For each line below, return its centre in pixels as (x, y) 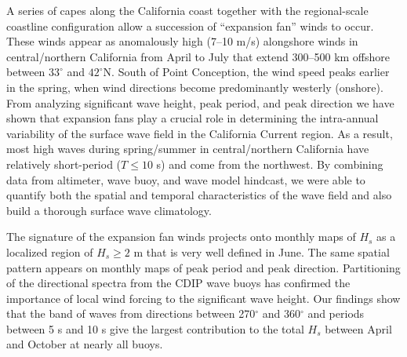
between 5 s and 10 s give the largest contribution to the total (155, 328)
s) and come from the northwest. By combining (270, 164)
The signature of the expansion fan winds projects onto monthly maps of (181, 237)
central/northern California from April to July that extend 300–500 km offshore (198, 56)
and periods (336, 313)
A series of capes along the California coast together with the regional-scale (187, 10)
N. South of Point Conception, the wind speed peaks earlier (246, 72)
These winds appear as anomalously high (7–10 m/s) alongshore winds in (182, 41)
